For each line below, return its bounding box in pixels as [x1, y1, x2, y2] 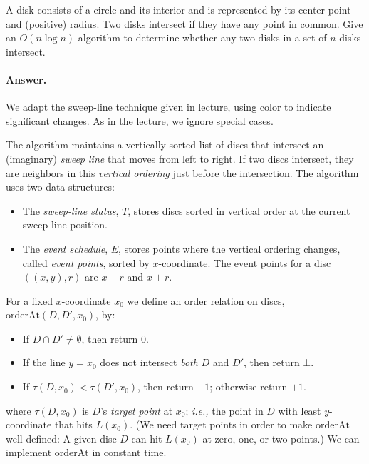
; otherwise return [209, 379, 288, 394]
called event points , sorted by [22, 255, 150, 270]
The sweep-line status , [22, 203, 119, 218]
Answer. [6, 71, 47, 86]
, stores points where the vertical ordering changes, [118, 241, 341, 256]
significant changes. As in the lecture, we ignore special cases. [6, 113, 274, 128]
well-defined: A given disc [6, 430, 117, 445]
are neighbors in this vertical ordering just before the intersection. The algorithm [6, 165, 359, 180]
